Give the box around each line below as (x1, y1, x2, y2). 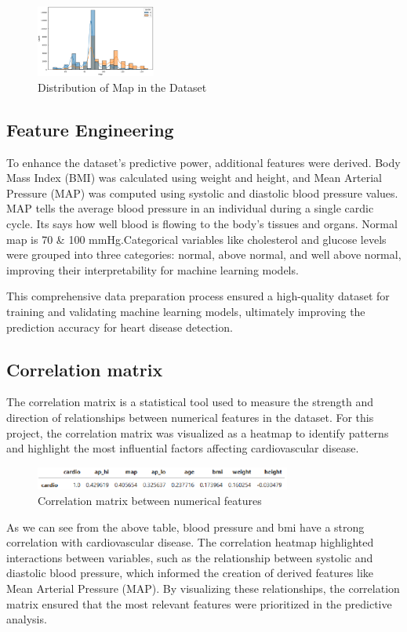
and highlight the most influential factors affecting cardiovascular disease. (6, 440, 359, 456)
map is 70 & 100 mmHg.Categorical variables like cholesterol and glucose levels (6, 231, 387, 247)
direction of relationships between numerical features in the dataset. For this (6, 409, 374, 425)
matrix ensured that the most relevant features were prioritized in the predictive (6, 595, 392, 612)
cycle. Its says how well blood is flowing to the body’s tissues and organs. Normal (6, 216, 398, 232)
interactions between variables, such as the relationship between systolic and (6, 549, 373, 565)
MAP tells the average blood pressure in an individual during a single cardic (6, 200, 374, 216)
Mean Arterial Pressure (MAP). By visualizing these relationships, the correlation (6, 579, 400, 596)
